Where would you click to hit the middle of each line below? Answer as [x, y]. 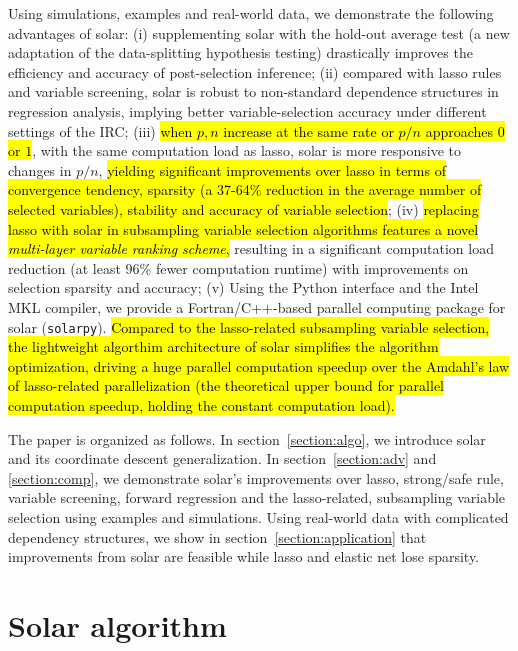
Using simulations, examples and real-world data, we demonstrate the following [251, 13]
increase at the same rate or [308, 130]
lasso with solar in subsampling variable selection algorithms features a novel [243, 228]
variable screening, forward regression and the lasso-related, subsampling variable [257, 497]
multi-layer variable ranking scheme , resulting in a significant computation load [251, 248]
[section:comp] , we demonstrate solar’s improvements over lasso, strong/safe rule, [256, 477]
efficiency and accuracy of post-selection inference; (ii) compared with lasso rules [255, 71]
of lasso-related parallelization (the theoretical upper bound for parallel [226, 385]
